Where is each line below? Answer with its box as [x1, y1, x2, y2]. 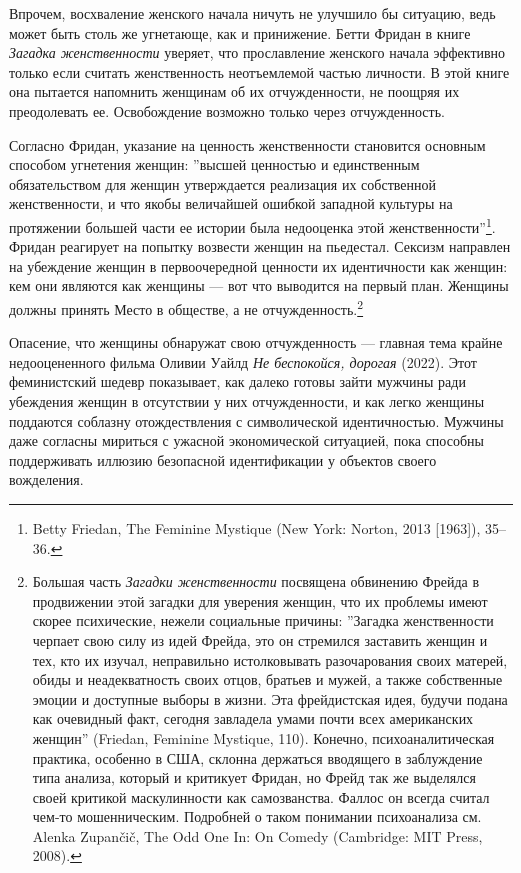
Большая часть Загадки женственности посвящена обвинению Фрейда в [32, 571, 479, 592]
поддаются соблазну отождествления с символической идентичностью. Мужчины [9, 410, 504, 431]
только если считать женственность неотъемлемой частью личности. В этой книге [9, 61, 510, 82]
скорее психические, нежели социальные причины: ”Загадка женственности [32, 610, 494, 631]
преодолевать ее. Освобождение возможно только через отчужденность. [9, 100, 445, 121]
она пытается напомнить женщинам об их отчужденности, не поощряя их [9, 81, 460, 102]
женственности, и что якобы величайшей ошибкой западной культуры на [9, 193, 453, 214]
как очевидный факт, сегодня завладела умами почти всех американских [32, 708, 474, 729]
